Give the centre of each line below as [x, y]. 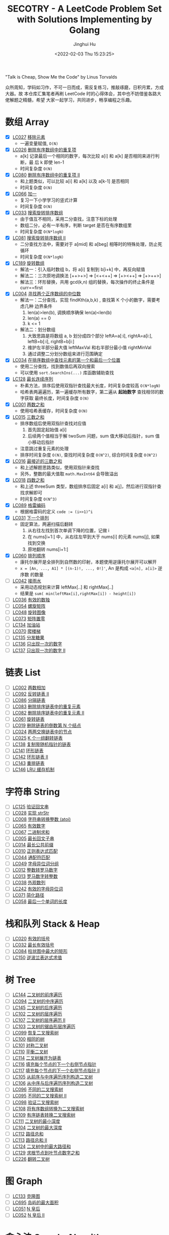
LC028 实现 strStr [31, 813]
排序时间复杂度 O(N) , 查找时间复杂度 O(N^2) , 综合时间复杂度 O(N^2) [89, 454]
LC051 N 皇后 [26, 1209]
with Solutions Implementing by [84, 19]
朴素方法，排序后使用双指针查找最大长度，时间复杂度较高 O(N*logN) [90, 385]
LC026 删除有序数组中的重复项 [44, 150]
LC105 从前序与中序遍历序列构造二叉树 [53, 1077]
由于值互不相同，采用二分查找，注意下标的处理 [68, 219]
